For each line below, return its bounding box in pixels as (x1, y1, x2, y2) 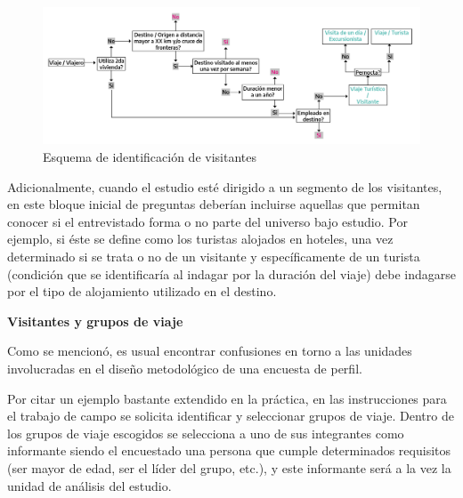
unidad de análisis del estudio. (7, 476, 172, 494)
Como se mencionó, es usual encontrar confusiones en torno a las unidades (7, 341, 412, 360)
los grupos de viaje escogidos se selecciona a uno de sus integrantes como (7, 423, 404, 442)
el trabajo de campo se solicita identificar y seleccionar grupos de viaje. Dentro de (7, 406, 454, 425)
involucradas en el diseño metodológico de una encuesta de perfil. (7, 358, 362, 377)
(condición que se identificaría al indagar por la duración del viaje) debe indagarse (7, 264, 457, 283)
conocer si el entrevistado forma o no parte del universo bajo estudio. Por (7, 212, 408, 230)
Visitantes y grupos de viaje (7, 311, 183, 330)
